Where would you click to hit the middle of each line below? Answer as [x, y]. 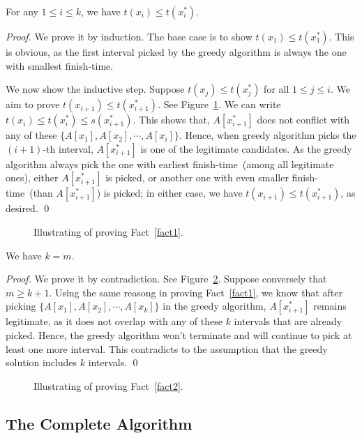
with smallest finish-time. [60, 65]
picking [21, 306]
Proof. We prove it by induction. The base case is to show [129, 36]
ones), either [32, 178]
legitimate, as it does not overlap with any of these [114, 321]
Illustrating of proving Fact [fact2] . [108, 385]
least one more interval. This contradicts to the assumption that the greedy [167, 348]
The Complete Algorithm [99, 423]
